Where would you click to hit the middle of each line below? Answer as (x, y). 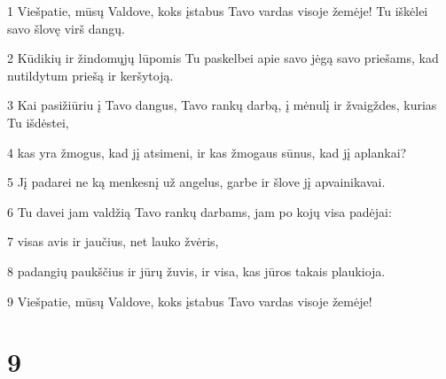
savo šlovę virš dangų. (66, 28)
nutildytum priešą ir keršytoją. (90, 75)
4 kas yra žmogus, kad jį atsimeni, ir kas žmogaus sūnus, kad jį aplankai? (207, 152)
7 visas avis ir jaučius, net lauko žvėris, (113, 241)
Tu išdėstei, (38, 122)
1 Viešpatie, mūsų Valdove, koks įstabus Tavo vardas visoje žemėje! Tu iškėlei (218, 11)
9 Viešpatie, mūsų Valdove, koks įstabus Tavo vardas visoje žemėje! (190, 301)
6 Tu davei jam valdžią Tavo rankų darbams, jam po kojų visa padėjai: (200, 211)
